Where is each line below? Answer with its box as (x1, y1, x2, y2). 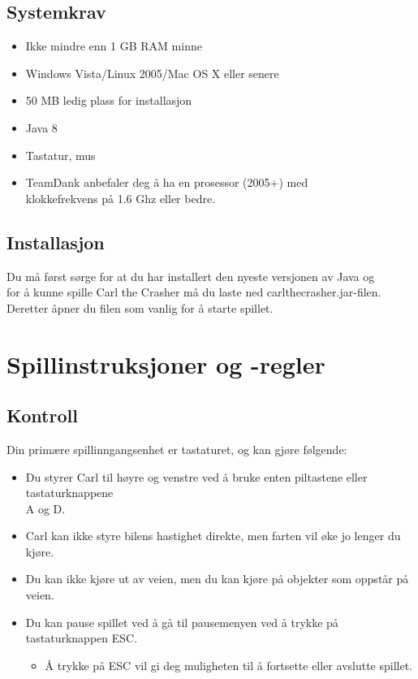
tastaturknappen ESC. (25, 629, 138, 647)
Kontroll (6, 403, 78, 428)
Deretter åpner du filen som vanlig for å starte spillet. (6, 299, 274, 316)
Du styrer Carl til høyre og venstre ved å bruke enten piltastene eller (25, 468, 368, 485)
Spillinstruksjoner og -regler (6, 347, 325, 380)
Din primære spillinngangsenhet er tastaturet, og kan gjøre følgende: (6, 440, 347, 457)
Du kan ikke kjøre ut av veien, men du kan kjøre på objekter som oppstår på (25, 570, 409, 587)
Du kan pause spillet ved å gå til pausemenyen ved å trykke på (25, 613, 338, 630)
